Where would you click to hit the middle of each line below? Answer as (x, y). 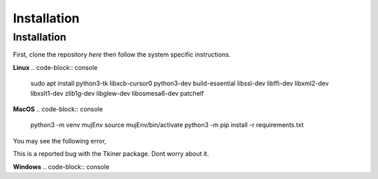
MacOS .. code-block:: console (58, 109)
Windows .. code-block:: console (61, 166)
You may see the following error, (59, 141)
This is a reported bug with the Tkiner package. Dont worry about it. (111, 154)
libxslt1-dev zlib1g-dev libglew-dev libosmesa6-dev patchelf (117, 93)
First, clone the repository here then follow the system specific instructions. (122, 55)
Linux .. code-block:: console (55, 67)
